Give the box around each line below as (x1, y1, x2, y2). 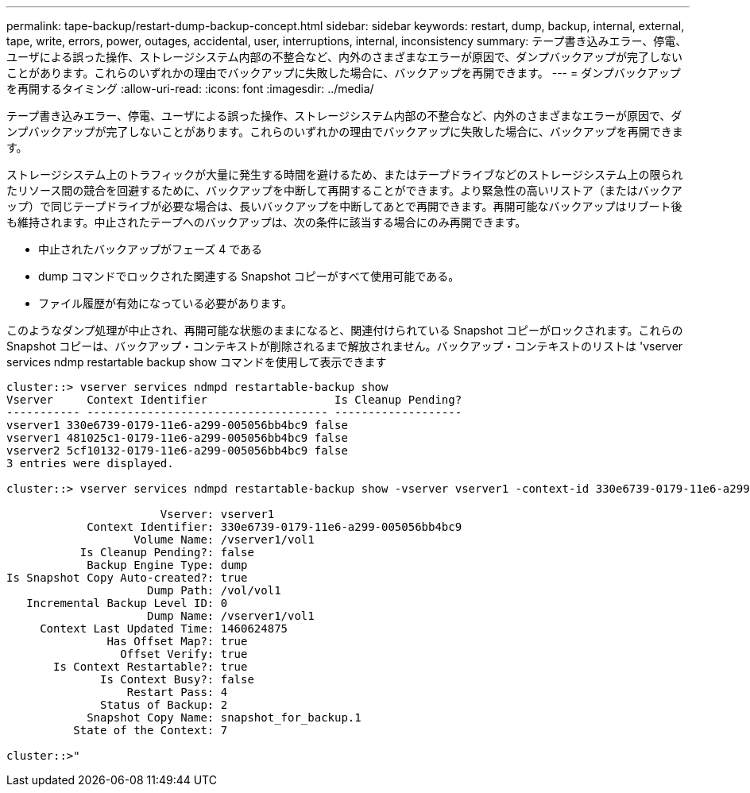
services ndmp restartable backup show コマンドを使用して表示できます (6, 355, 387, 369)
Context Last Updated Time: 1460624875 (40, 622, 288, 635)
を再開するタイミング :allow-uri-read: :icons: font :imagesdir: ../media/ (6, 82, 374, 95)
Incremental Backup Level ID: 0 (26, 597, 228, 609)
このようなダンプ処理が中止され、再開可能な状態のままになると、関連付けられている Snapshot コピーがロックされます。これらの (6, 323, 683, 337)
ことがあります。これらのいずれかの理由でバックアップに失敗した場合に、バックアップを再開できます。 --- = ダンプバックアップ (6, 66, 681, 79)
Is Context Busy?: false (100, 673, 254, 686)
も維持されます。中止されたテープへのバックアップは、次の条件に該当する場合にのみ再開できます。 (6, 215, 527, 229)
